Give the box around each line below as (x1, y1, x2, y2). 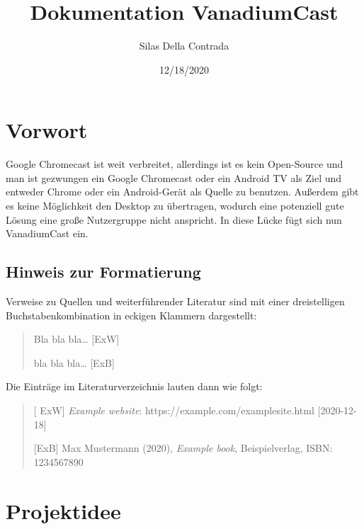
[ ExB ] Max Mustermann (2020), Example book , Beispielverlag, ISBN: (33, 440, 333, 455)
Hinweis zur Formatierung (6, 261, 201, 283)
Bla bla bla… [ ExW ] (33, 331, 120, 346)
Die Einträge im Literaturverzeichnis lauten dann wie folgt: (6, 379, 263, 394)
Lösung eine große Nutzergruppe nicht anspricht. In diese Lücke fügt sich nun (6, 212, 342, 227)
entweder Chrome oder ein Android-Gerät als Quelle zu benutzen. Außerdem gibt (6, 184, 359, 199)
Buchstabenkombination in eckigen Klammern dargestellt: (6, 307, 257, 322)
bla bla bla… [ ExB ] (33, 355, 115, 370)
